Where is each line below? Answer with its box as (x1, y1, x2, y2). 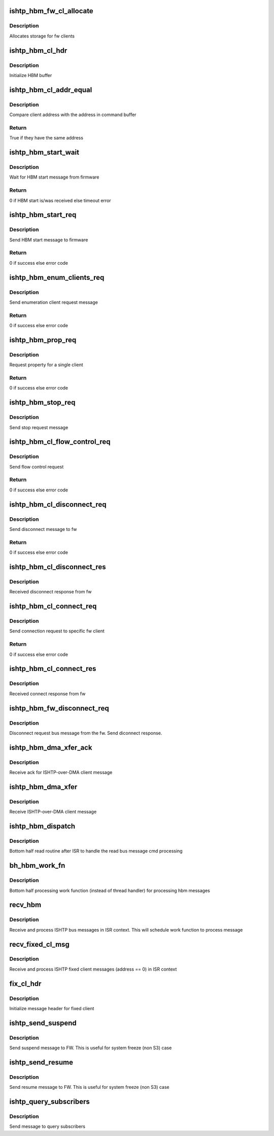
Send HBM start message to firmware (9, 236, 88, 243)
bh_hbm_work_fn (9, 861, 65, 870)
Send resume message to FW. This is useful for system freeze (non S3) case (9, 1084, 169, 1090)
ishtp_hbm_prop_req (9, 335, 77, 344)
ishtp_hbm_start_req (9, 210, 77, 219)
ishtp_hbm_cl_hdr (9, 46, 67, 55)
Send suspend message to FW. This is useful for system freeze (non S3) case (9, 1045, 172, 1051)
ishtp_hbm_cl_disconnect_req (9, 500, 107, 509)
